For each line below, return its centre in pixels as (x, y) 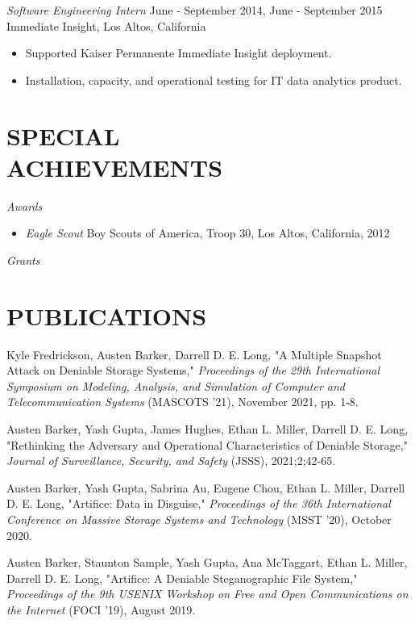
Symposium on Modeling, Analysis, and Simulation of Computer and (176, 385)
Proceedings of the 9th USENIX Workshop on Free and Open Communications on (207, 594)
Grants (23, 260)
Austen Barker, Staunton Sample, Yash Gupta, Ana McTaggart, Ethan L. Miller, (207, 562)
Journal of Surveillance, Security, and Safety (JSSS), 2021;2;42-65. (171, 461)
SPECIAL (63, 135)
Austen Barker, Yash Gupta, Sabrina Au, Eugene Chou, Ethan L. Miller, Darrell (206, 487)
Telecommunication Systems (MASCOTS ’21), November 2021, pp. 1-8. (183, 402)
